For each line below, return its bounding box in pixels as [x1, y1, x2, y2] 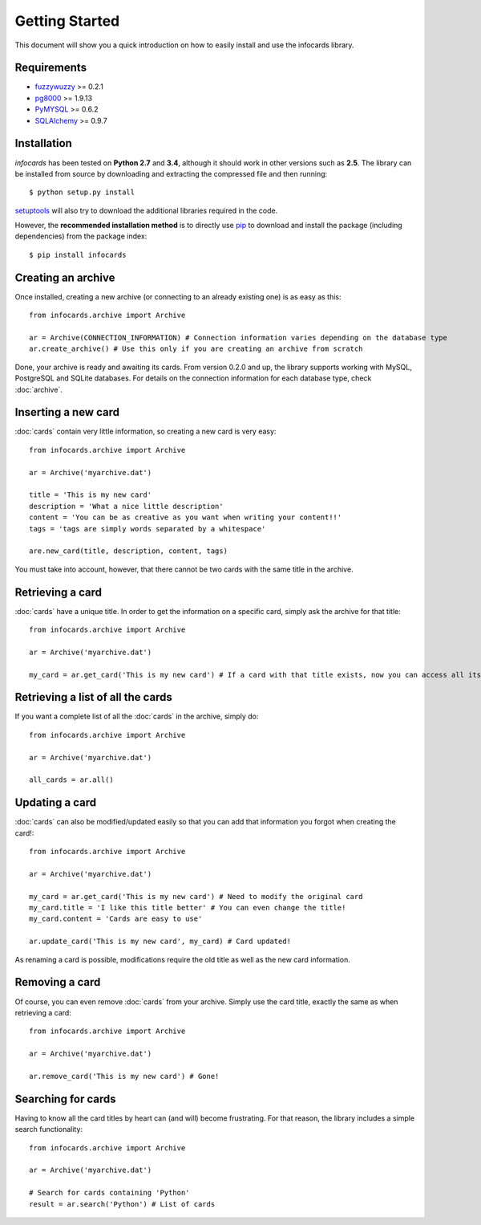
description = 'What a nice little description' [29, 502, 224, 511]
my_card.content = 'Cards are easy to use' [29, 914, 203, 923]
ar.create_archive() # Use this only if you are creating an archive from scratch [29, 344, 363, 353]
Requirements [14, 61, 87, 75]
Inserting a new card [14, 405, 120, 419]
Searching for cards [14, 1092, 116, 1105]
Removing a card [14, 975, 101, 989]
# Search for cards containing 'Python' [29, 1188, 190, 1198]
